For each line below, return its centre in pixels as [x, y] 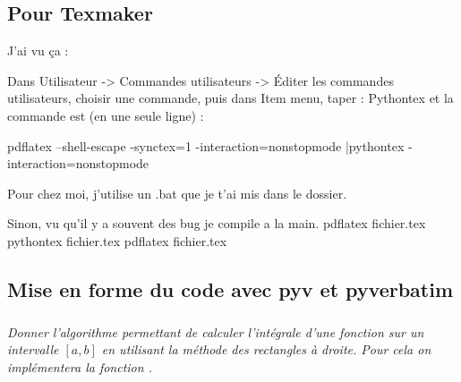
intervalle [33, 349]
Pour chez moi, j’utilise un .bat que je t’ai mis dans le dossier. [177, 193]
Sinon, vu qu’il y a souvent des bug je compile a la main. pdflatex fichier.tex [217, 223]
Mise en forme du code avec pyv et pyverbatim [230, 289]
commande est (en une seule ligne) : [106, 115]
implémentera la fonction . [80, 366]
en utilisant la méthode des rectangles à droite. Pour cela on [266, 349]
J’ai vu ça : [38, 51]
